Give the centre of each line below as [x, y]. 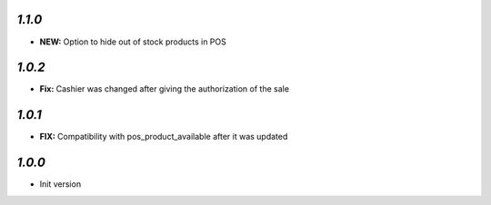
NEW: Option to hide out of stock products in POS [133, 42]
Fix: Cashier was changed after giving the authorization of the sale [165, 89]
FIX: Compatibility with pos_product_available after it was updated [164, 137]
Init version [60, 184]
